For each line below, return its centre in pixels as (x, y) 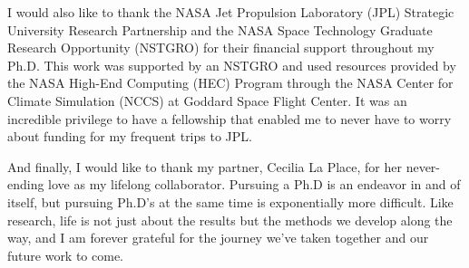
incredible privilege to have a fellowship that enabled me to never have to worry (230, 118)
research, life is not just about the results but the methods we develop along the (230, 220)
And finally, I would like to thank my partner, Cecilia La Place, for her (205, 166)
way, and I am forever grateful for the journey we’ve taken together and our (218, 238)
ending (26, 184)
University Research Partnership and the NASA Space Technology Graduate (220, 29)
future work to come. (66, 255)
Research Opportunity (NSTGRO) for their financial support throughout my (221, 48)
